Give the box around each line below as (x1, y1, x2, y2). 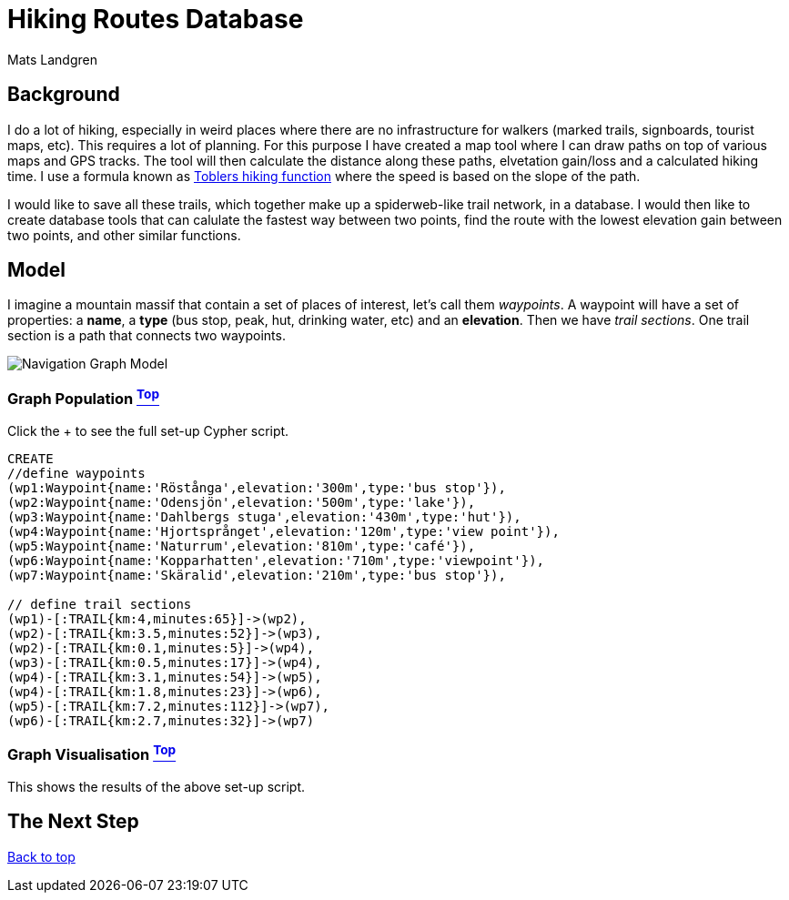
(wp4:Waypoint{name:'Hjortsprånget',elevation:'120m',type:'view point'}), (7, 523, 560, 539)
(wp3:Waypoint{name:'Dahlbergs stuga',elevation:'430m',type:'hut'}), (7, 509, 521, 524)
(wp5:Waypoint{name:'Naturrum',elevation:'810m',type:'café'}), (7, 538, 476, 553)
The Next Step (7, 810, 139, 834)
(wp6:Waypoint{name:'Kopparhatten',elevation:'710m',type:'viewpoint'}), (7, 552, 545, 568)
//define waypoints (7, 465, 146, 480)
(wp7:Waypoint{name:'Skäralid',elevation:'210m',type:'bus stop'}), (7, 567, 506, 582)
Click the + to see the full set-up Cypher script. (7, 422, 289, 439)
